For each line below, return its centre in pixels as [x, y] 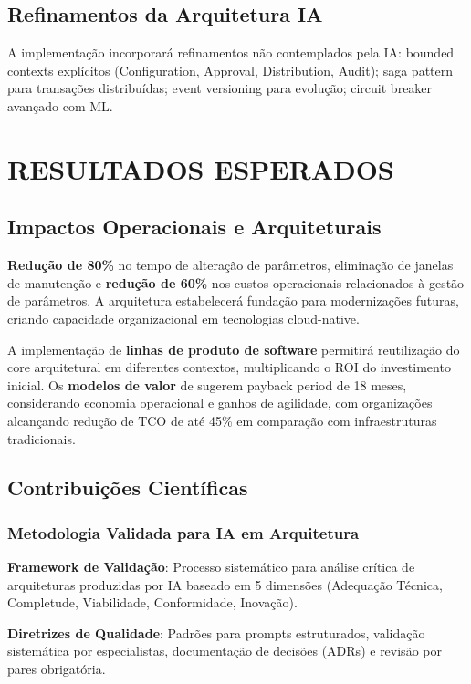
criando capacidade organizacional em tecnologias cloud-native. [183, 318]
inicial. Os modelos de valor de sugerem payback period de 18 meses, [207, 384]
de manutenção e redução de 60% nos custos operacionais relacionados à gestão [236, 282]
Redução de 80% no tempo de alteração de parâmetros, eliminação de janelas [230, 265]
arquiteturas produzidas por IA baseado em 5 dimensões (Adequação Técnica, [225, 584]
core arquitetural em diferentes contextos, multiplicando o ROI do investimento [229, 367]
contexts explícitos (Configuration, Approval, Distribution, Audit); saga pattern [230, 70]
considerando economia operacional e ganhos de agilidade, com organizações [220, 403]
